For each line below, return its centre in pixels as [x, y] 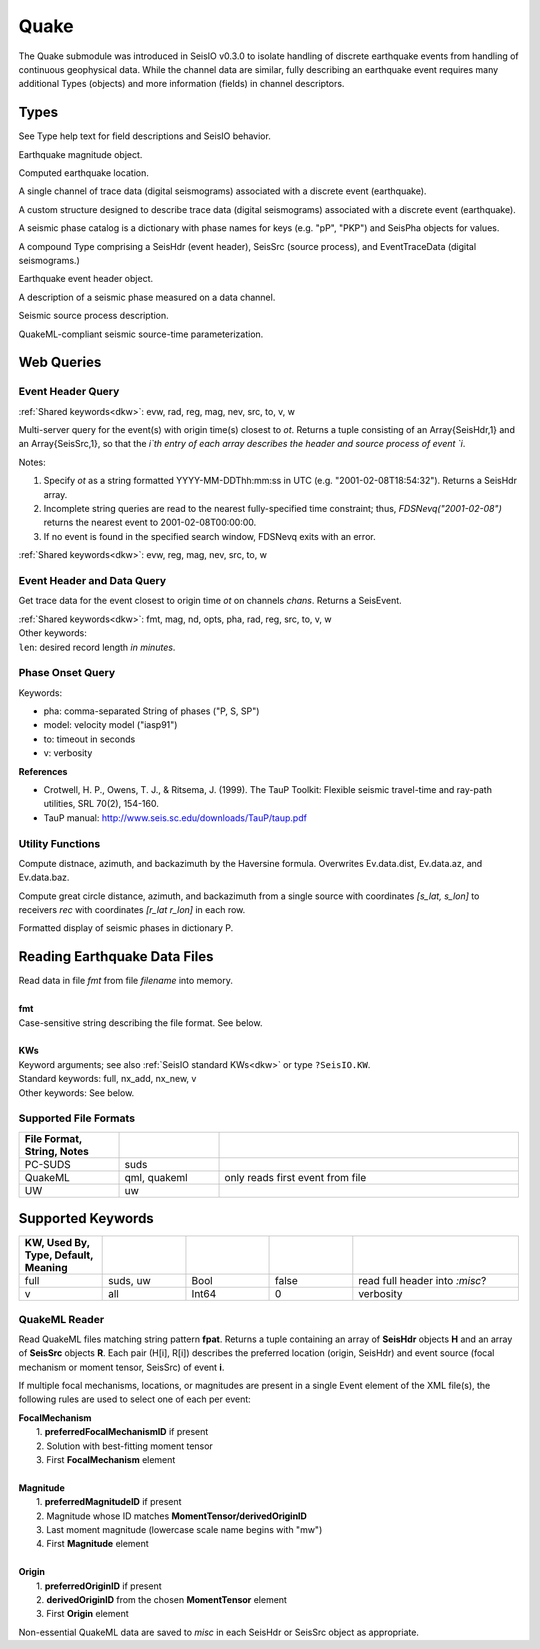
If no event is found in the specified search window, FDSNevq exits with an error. [209, 536]
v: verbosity [68, 753]
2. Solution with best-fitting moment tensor [125, 1446]
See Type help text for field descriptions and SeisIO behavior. [145, 136]
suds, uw [129, 1281]
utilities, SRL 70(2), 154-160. [101, 804]
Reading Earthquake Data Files [116, 956]
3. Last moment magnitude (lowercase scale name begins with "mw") [179, 1529]
